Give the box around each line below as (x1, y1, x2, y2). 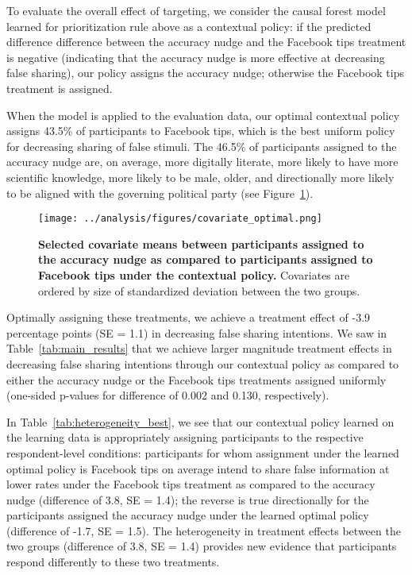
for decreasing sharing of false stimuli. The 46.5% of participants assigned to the (6, 137, 397, 154)
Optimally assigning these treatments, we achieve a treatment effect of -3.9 (6, 309, 371, 326)
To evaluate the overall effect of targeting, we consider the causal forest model (6, 2, 386, 18)
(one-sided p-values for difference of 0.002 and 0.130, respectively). (6, 387, 329, 403)
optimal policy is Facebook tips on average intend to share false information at (6, 460, 390, 477)
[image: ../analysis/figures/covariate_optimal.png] (38, 213, 322, 225)
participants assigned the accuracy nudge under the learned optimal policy (6, 507, 369, 523)
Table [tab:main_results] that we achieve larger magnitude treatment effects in (6, 340, 392, 357)
